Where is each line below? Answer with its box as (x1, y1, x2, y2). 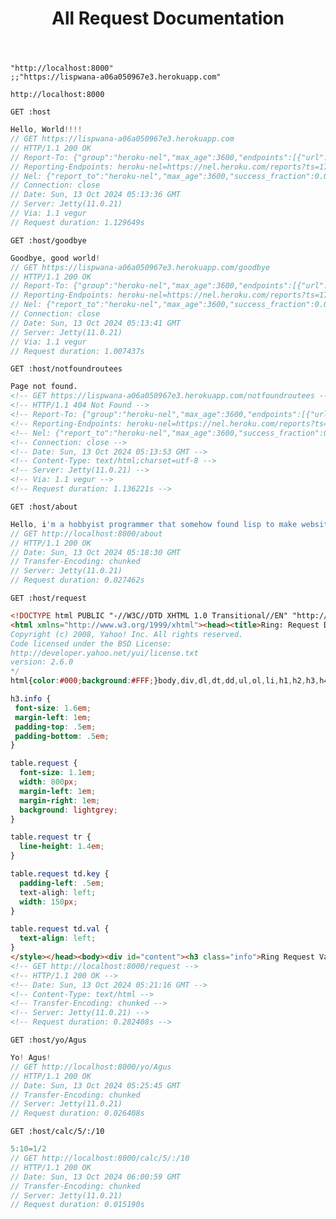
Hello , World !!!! (10, 125, 83, 135)
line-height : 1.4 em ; (19, 842, 105, 852)
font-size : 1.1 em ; (19, 768, 97, 778)
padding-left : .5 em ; (19, 878, 105, 888)
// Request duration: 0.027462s (10, 575, 145, 586)
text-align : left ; (19, 933, 97, 944)
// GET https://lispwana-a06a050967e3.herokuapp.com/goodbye (10, 262, 271, 272)
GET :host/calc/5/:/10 (10, 1127, 105, 1137)
